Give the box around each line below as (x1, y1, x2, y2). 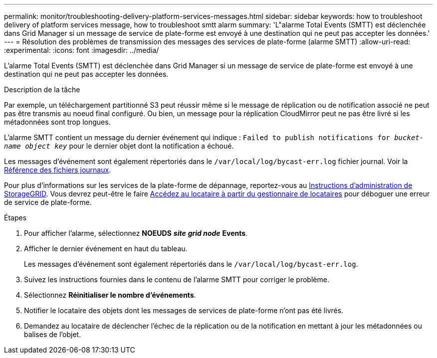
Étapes (4, 213, 27, 222)
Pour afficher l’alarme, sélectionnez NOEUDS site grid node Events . (24, 229, 248, 237)
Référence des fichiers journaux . (4, 166, 111, 174)
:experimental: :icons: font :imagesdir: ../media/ (4, 46, 159, 54)
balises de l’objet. (24, 330, 81, 339)
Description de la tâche (4, 85, 80, 94)
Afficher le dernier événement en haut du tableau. (24, 244, 188, 253)
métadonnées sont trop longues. (4, 118, 111, 126)
